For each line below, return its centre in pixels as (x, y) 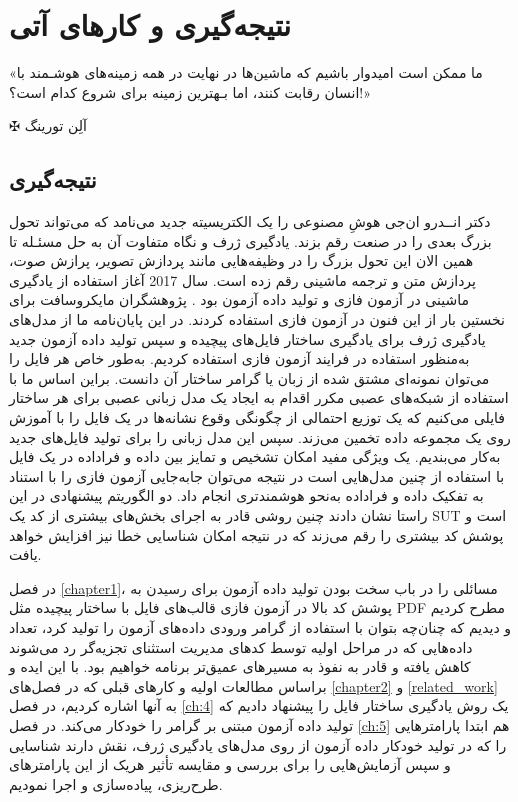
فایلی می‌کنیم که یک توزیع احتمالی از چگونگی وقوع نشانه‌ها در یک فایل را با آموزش (257, 417)
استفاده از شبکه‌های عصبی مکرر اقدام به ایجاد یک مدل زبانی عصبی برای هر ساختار (259, 397)
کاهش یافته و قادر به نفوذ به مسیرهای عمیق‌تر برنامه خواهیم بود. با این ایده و (240, 666)
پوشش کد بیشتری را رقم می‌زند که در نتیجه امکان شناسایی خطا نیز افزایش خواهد (256, 534)
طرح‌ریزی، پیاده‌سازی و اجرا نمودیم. (116, 783)
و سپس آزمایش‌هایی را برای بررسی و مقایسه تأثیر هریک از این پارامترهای (230, 764)
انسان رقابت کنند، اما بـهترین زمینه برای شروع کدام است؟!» (190, 91)
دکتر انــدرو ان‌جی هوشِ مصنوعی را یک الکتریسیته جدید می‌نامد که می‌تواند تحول (250, 221)
